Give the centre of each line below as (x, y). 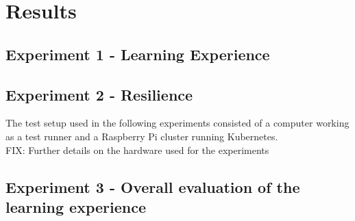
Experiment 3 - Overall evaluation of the (153, 186)
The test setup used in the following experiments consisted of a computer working (177, 123)
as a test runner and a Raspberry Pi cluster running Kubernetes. (142, 136)
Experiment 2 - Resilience (99, 94)
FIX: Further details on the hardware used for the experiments (137, 149)
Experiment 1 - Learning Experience (138, 54)
